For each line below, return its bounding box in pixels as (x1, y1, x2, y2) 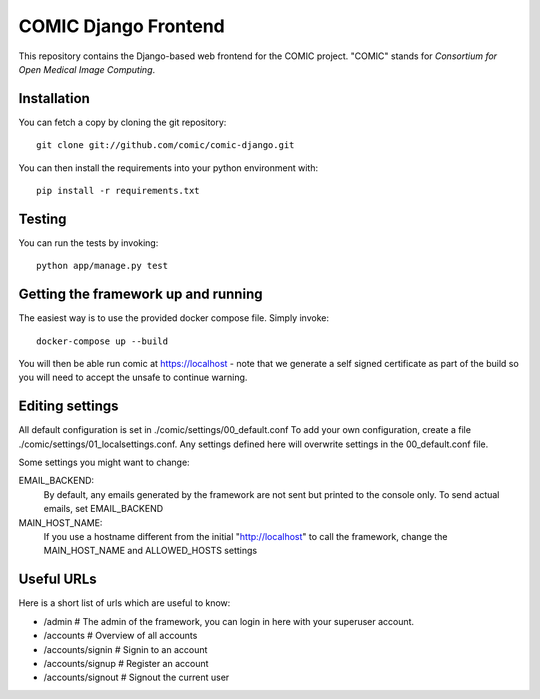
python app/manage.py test (36, 260, 169, 272)
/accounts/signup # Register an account (43, 657, 209, 669)
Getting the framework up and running (18, 286, 263, 303)
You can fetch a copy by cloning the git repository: (18, 116, 227, 128)
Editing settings (18, 398, 119, 415)
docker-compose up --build (36, 335, 169, 347)
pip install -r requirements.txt (36, 185, 200, 197)
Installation (18, 90, 90, 107)
